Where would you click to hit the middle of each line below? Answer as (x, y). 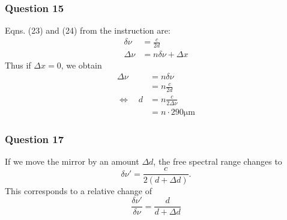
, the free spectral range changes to (218, 161)
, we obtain (81, 65)
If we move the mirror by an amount (72, 161)
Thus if (18, 65)
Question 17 (35, 139)
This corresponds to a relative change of (78, 190)
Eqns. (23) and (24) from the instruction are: (88, 30)
